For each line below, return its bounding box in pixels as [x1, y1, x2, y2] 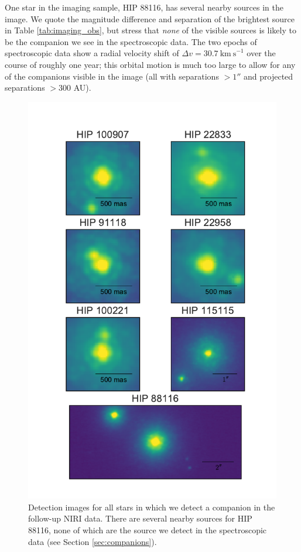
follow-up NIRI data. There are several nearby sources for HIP [28, 512, 252, 524]
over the [247, 47, 276, 59]
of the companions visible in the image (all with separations [5, 70, 219, 82]
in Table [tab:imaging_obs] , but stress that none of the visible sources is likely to [5, 24, 296, 36]
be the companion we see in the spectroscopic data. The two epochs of [5, 35, 257, 47]
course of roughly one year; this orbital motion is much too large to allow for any [5, 58, 296, 70]
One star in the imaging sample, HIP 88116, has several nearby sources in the [5, 1, 283, 13]
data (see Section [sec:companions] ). [28, 535, 157, 547]
